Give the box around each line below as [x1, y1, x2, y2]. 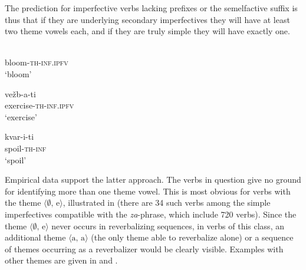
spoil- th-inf [5, 141, 47, 154]
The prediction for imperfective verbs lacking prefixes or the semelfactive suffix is [5, 2, 298, 14]
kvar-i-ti [5, 130, 34, 143]
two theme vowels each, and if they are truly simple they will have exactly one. [5, 25, 290, 37]
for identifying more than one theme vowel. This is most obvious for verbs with [5, 185, 291, 197]
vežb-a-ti [5, 87, 36, 100]
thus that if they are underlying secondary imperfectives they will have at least [5, 13, 290, 25]
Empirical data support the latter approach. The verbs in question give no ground [5, 173, 301, 186]
